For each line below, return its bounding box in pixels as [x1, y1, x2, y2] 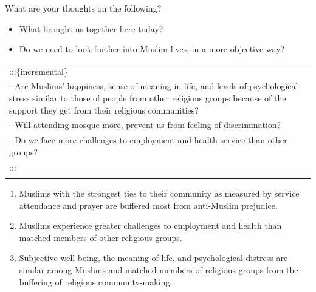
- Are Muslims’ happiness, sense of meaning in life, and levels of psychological [9, 80, 298, 92]
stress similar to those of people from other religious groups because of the [9, 91, 286, 104]
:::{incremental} [9, 64, 68, 77]
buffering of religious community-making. [19, 275, 173, 288]
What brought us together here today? [19, 22, 163, 35]
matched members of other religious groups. [19, 231, 182, 243]
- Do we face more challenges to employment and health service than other [9, 134, 287, 146]
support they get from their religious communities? [9, 103, 199, 116]
